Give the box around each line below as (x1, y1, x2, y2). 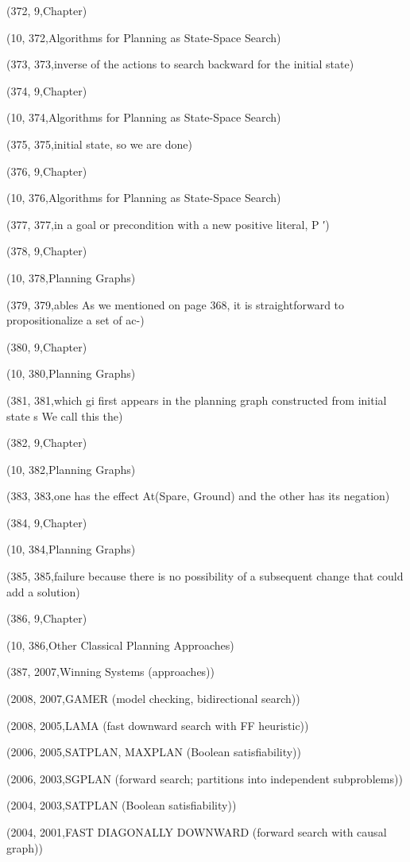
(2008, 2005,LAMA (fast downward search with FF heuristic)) (6, 716, 309, 733)
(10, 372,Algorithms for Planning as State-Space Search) (6, 29, 281, 45)
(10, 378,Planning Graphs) (6, 269, 136, 285)
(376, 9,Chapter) (6, 162, 87, 179)
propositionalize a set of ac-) (6, 312, 145, 328)
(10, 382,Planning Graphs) (6, 460, 136, 477)
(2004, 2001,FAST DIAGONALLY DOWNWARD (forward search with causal (6, 824, 387, 840)
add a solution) (6, 583, 80, 600)
